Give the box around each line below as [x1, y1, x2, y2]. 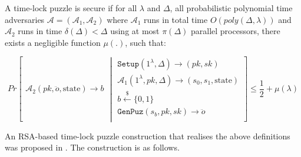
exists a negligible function [5, 36, 101, 48]
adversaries [5, 13, 45, 25]
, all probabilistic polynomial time [170, 2, 293, 14]
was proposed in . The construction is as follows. [5, 141, 180, 153]
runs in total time [144, 13, 208, 25]
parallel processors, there [190, 25, 280, 37]
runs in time [18, 25, 62, 37]
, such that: [125, 36, 166, 48]
